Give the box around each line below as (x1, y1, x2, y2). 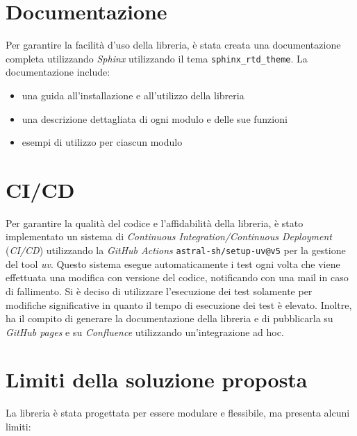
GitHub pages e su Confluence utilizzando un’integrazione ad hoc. (6, 324, 284, 339)
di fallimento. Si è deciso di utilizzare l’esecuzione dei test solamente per (6, 283, 313, 298)
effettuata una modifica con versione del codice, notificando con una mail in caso (6, 270, 349, 285)
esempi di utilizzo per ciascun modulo (22, 135, 183, 149)
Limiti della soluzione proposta (6, 365, 308, 394)
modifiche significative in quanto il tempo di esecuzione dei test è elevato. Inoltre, (6, 297, 352, 312)
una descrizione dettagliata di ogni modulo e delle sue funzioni (22, 111, 288, 126)
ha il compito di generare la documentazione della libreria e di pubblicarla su (6, 311, 333, 326)
